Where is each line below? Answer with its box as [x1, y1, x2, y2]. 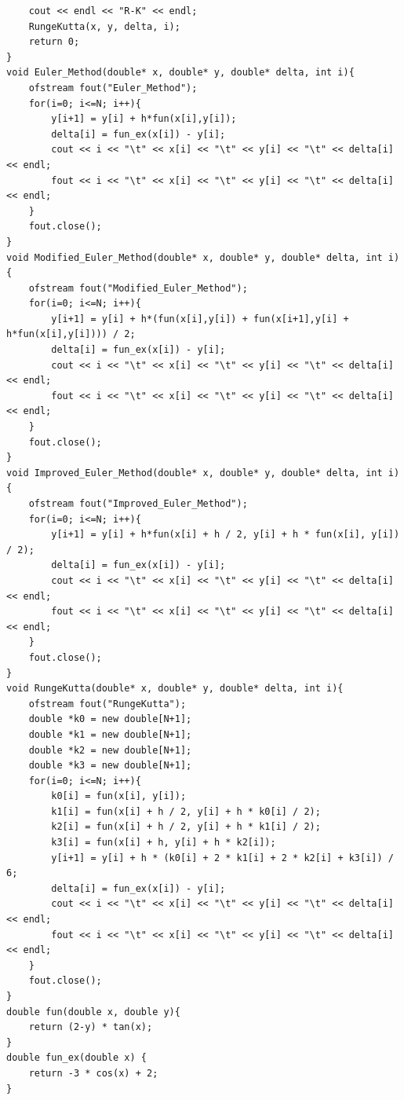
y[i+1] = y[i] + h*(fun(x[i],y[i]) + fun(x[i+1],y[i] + [51, 313, 349, 324]
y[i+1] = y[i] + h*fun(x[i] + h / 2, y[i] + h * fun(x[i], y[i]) [51, 529, 400, 541]
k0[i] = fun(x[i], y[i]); [51, 790, 187, 802]
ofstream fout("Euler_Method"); [28, 82, 198, 93]
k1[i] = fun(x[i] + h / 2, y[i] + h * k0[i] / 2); [51, 805, 321, 817]
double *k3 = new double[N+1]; [28, 760, 192, 772]
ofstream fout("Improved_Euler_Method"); [28, 498, 248, 509]
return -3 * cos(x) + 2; [28, 1067, 158, 1079]
